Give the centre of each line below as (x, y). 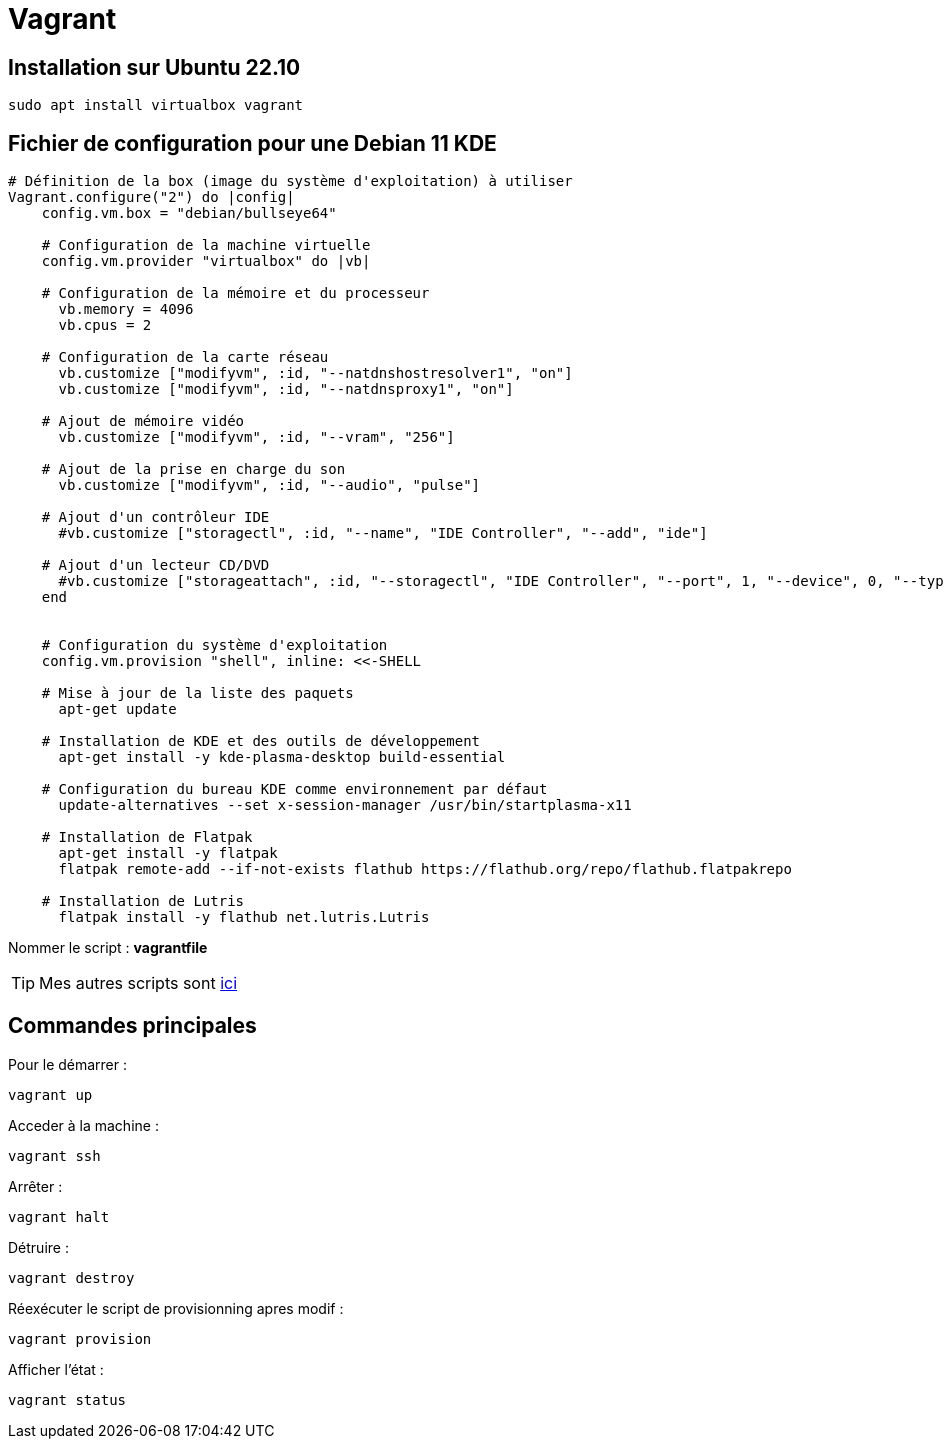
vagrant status (67, 1399)
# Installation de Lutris (143, 901)
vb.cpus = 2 (105, 325)
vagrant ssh (54, 1155)
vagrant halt (59, 1216)
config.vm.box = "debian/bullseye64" (189, 213)
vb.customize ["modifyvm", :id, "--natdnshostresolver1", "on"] (315, 373)
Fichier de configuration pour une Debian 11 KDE (252, 143)
